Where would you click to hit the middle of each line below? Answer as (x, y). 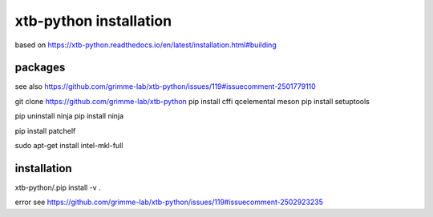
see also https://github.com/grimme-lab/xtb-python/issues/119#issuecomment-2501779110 (165, 86)
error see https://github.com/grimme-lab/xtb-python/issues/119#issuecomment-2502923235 (169, 202)
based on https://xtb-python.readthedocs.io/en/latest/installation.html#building (146, 45)
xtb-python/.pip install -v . (58, 187)
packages (40, 68)
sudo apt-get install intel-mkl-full (69, 146)
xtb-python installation (93, 21)
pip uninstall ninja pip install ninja (69, 116)
